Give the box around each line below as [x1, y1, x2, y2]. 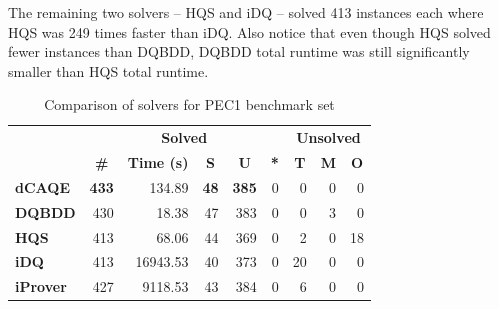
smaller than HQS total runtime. [8, 60, 209, 81]
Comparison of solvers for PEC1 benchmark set [44, 94, 335, 115]
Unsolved [296, 127, 361, 148]
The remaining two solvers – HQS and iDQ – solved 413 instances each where [8, 2, 484, 22]
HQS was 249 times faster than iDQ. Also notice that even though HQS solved [8, 21, 491, 42]
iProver [15, 276, 67, 297]
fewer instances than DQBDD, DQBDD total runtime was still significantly [8, 41, 470, 62]
